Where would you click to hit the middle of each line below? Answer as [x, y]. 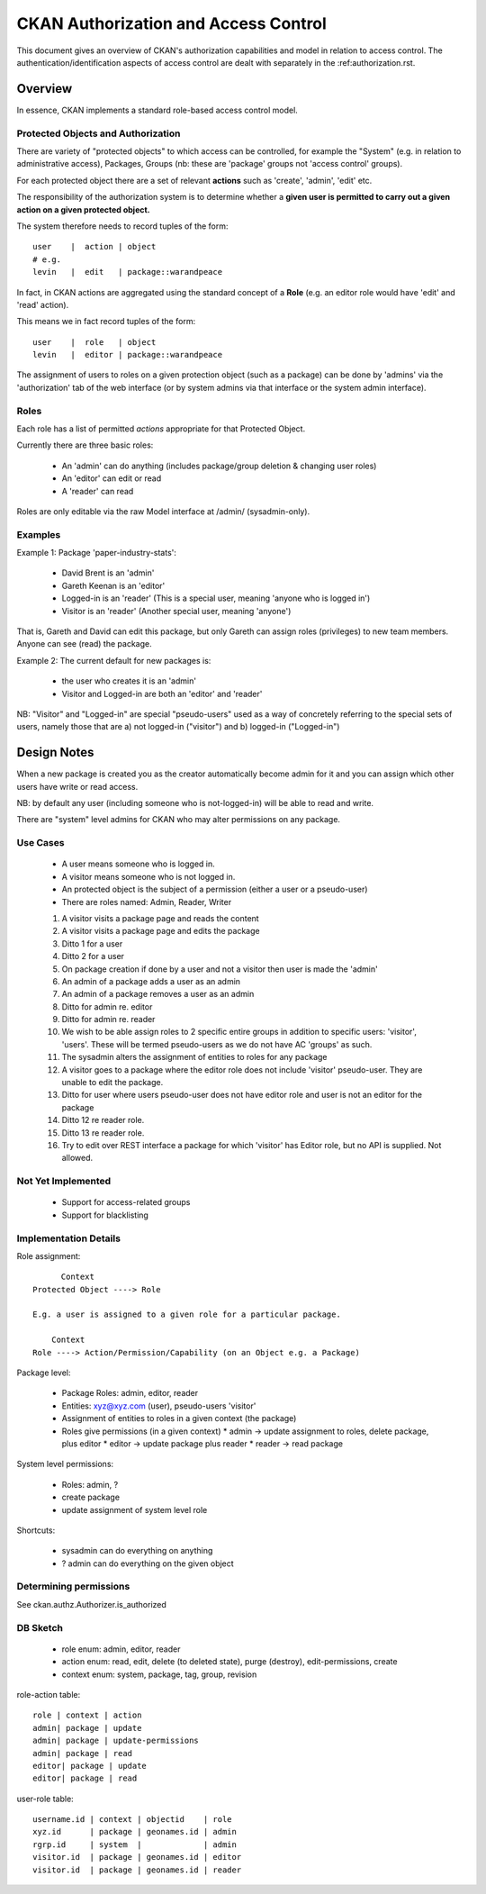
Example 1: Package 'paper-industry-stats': [97, 553]
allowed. [77, 1158]
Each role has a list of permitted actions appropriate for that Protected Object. [161, 429]
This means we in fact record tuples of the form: [106, 322]
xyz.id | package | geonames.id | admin [135, 1832]
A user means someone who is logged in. [138, 864]
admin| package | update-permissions [116, 1741]
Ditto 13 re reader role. [103, 1133]
